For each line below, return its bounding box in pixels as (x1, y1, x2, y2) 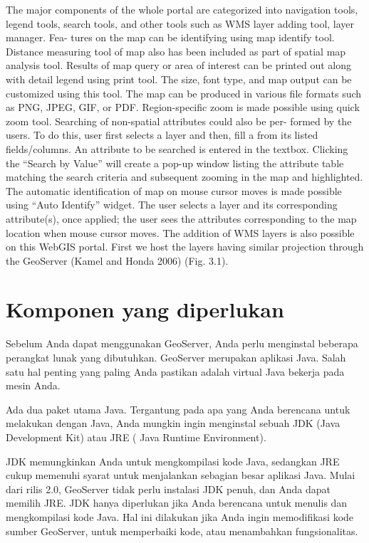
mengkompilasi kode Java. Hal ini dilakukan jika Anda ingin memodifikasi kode (6, 509, 354, 524)
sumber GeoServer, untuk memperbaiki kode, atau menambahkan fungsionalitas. (6, 523, 358, 538)
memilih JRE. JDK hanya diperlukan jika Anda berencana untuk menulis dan (6, 495, 348, 510)
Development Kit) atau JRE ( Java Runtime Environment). (6, 429, 266, 444)
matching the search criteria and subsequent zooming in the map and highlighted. (6, 169, 363, 184)
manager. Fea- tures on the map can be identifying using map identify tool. (6, 30, 335, 45)
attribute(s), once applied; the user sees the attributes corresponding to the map (6, 211, 357, 226)
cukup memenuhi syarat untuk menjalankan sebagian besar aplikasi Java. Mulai (6, 468, 355, 483)
